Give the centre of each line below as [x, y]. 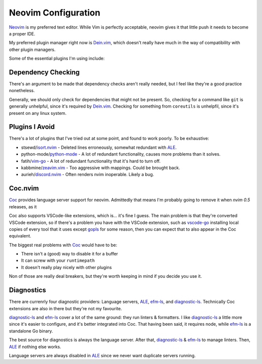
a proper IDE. [22, 33]
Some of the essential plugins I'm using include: [57, 59]
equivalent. [20, 236]
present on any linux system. [38, 113]
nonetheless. [22, 91]
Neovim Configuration [55, 13]
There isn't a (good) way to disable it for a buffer [70, 254]
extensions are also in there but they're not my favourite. [65, 308]
